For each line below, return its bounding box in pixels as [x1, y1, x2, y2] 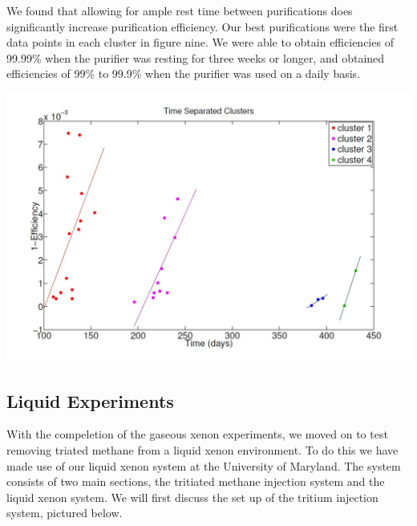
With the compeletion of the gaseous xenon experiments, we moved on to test [6, 426, 388, 442]
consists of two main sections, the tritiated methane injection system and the [6, 473, 385, 490]
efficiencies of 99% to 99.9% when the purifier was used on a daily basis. [6, 65, 361, 82]
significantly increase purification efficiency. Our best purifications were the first [6, 18, 399, 35]
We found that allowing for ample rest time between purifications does [6, 2, 353, 18]
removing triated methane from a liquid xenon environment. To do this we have [6, 442, 399, 459]
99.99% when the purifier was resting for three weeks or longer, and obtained [6, 49, 385, 66]
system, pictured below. [6, 504, 123, 521]
